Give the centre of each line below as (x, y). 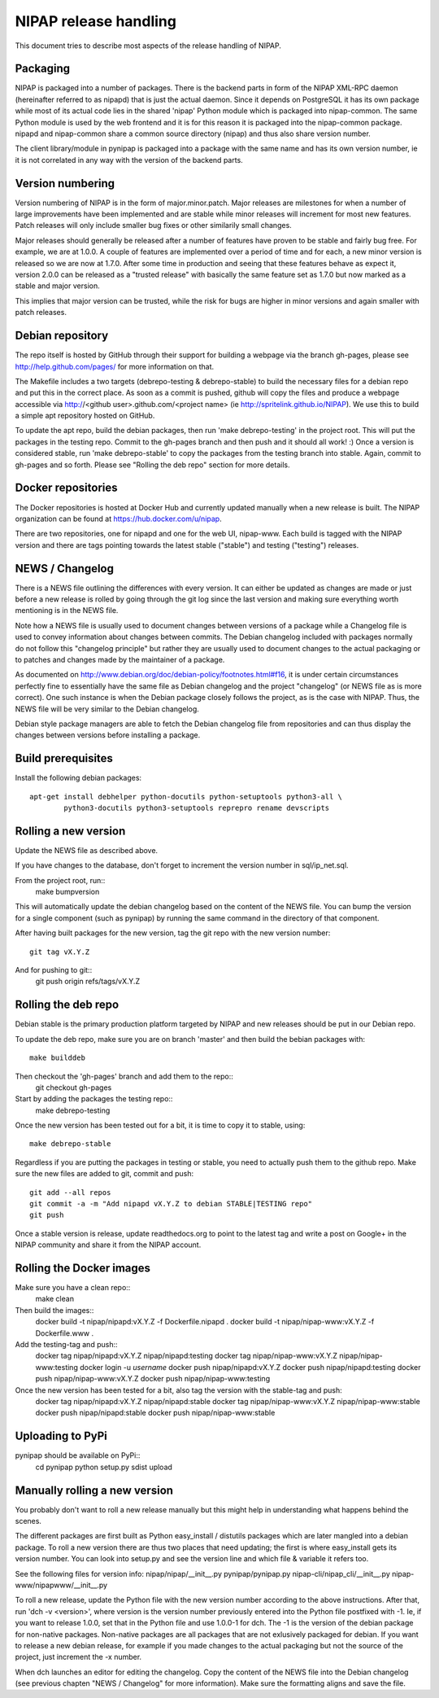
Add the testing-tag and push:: (66, 1345)
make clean (55, 1299)
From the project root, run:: (60, 880)
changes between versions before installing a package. (108, 735)
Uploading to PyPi (61, 1436)
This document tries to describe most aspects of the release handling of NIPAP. (148, 46)
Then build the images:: (54, 1310)
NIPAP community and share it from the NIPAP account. (108, 1245)
